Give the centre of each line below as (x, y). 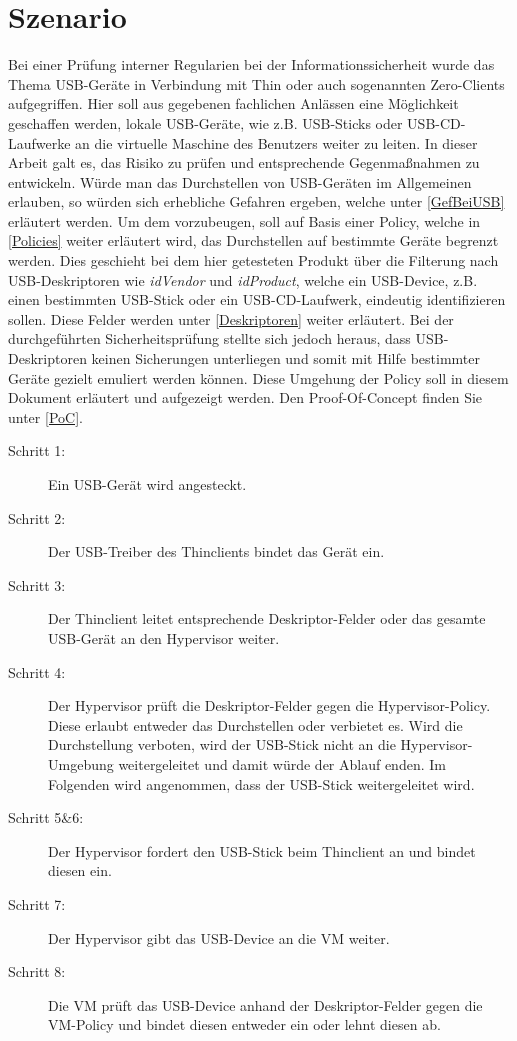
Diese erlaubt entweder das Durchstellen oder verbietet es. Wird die (255, 724)
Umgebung (81, 763)
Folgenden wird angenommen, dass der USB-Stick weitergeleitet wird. (261, 783)
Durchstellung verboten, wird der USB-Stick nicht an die (222, 744)
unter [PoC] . (45, 416)
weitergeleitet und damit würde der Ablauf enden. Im (282, 763)
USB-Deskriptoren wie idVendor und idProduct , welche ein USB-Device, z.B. (243, 279)
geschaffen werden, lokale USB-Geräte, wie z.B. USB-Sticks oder (205, 122)
